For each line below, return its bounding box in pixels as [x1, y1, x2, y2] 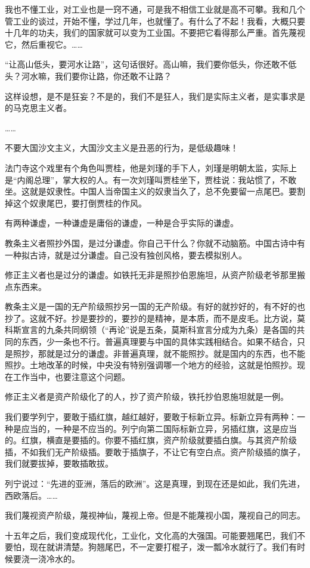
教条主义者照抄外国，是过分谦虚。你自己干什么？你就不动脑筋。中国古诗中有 [5, 236, 305, 249]
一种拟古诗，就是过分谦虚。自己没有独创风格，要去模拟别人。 [5, 248, 247, 261]
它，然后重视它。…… [5, 38, 83, 50]
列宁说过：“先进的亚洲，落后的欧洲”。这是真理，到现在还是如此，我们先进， [5, 477, 305, 489]
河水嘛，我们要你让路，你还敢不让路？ [21, 69, 172, 82]
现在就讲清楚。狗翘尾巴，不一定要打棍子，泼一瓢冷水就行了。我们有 [29, 541, 297, 553]
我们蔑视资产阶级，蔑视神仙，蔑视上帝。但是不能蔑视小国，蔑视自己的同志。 [5, 509, 305, 521]
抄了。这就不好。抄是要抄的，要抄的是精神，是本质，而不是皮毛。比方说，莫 [5, 311, 305, 324]
